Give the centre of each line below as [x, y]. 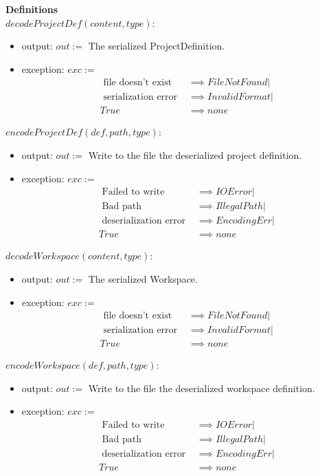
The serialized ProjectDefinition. [157, 46]
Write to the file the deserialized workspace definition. [202, 388]
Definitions [32, 9]
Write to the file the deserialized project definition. [195, 155]
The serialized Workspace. [143, 278]
